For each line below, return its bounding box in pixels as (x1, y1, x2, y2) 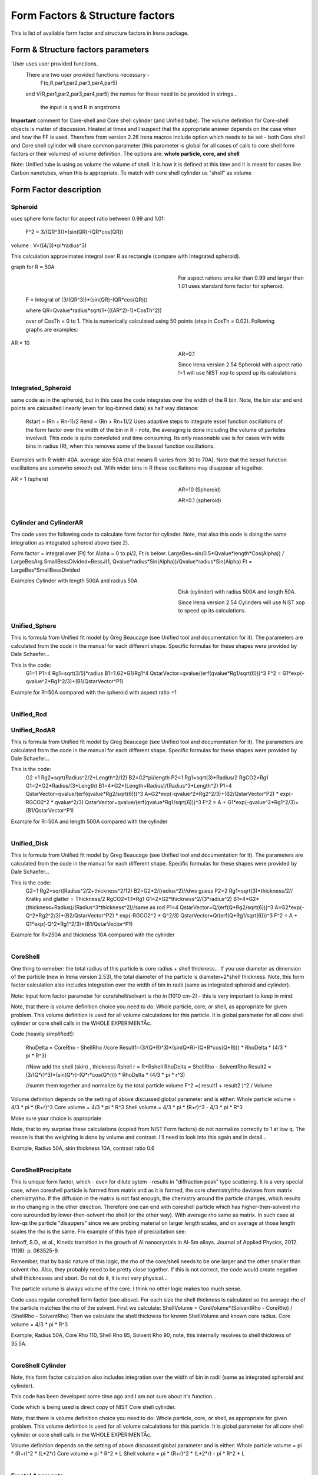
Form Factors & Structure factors (11, 9, 175, 22)
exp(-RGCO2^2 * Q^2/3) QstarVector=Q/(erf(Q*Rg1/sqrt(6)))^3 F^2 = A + (120, 912, 298, 919)
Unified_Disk (11, 840, 49, 848)
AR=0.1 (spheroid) (178, 497, 221, 504)
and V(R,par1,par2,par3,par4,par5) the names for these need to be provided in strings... (25, 90, 238, 97)
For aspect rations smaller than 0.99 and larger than (178, 274, 304, 281)
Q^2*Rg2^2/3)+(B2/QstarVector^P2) (25, 912, 115, 919)
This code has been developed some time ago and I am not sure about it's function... (11, 1393, 217, 1400)
